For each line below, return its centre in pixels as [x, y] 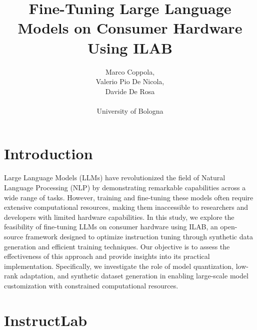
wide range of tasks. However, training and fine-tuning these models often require [129, 197]
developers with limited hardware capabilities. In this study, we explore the [119, 217]
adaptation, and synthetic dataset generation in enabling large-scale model [134, 276]
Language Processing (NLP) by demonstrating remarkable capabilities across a [125, 187]
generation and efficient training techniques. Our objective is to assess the [117, 246]
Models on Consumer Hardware [130, 28]
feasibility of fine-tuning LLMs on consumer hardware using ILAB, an [111, 227]
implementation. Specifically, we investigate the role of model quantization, [119, 266]
